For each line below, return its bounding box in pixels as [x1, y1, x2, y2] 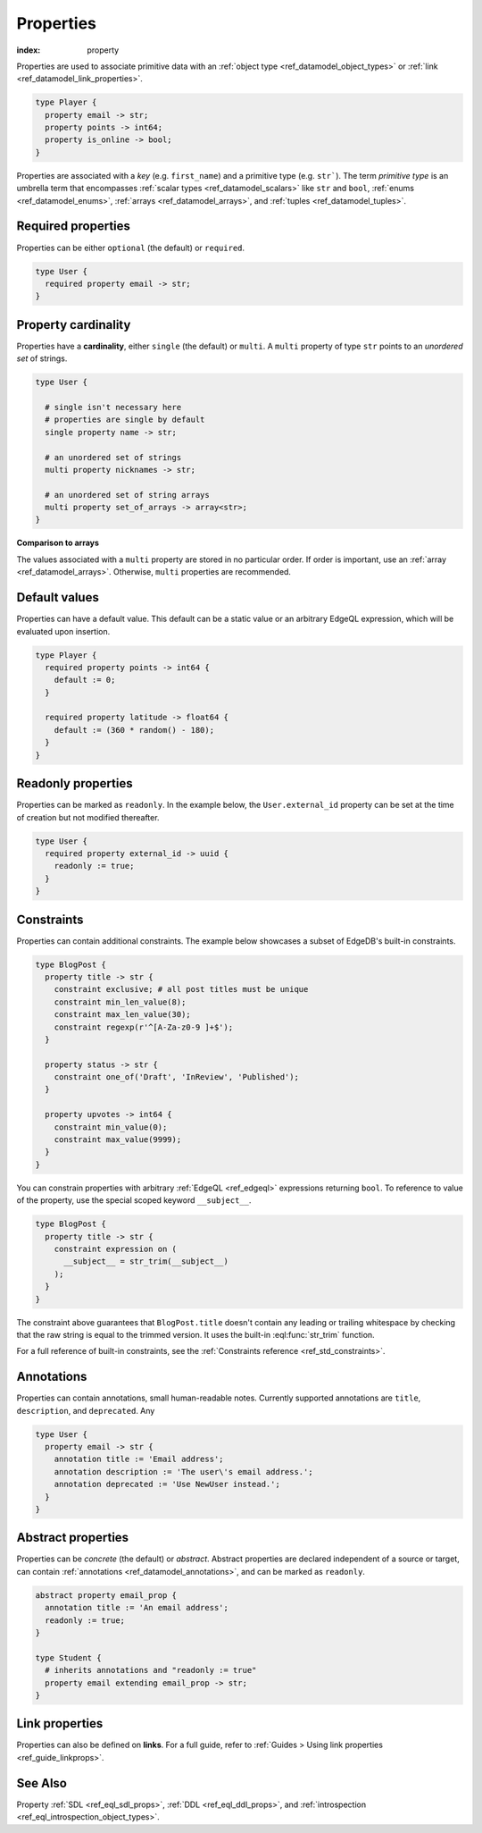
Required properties [16, 219, 131, 234]
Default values [16, 590, 100, 605]
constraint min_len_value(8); [54, 996, 187, 1007]
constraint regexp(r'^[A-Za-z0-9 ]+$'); [54, 1022, 234, 1032]
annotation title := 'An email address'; [45, 1602, 229, 1613]
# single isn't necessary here [45, 402, 182, 412]
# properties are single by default [45, 415, 205, 425]
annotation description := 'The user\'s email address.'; [54, 1467, 313, 1476]
